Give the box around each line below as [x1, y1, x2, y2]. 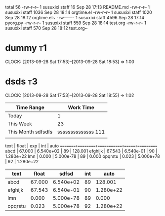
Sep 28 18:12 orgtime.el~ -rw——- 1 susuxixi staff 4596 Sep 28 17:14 [5, 15, 145, 20]
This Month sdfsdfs [7, 128, 53, 135]
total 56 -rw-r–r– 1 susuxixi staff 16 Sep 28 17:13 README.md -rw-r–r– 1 [5, 4, 150, 10]
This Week [7, 120, 32, 127]
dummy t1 [5, 42, 47, 54]
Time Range [15, 104, 44, 110]
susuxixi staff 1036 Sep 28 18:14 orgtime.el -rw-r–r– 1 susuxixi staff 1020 [5, 9, 152, 15]
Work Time [68, 104, 95, 110]
